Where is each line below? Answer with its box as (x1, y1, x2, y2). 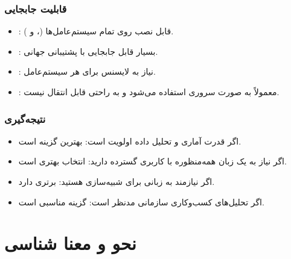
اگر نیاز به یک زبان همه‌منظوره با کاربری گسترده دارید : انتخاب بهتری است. (18, 155, 287, 167)
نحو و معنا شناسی (4, 231, 136, 255)
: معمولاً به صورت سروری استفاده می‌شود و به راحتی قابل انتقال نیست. (18, 86, 280, 98)
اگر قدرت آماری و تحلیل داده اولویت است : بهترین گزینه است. (18, 134, 241, 147)
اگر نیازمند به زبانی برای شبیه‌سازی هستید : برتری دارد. (18, 175, 215, 187)
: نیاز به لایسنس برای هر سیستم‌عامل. (18, 65, 156, 78)
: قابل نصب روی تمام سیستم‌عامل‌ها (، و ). (18, 25, 174, 37)
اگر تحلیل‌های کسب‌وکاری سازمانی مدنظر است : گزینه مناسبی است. (18, 195, 264, 208)
